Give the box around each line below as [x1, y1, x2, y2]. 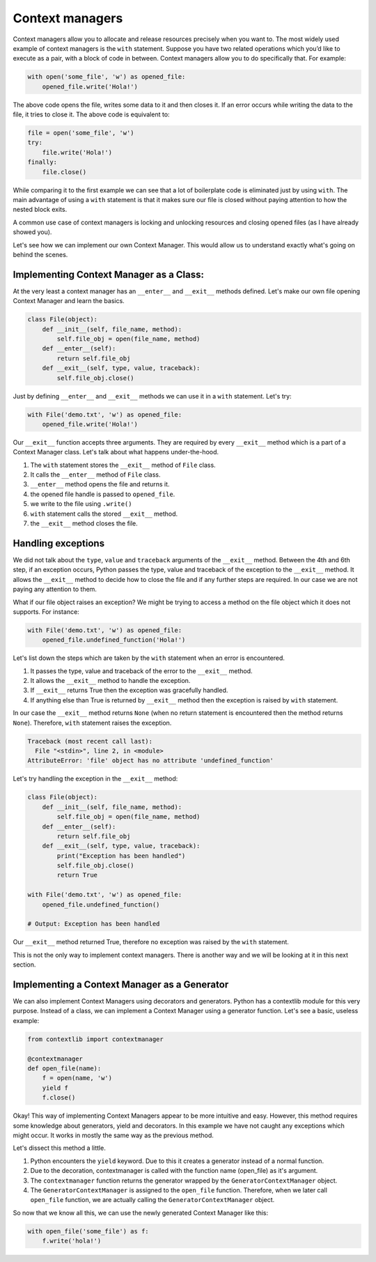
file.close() [42, 168, 87, 176]
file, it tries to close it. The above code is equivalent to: [13, 110, 170, 118]
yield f [42, 1084, 69, 1092]
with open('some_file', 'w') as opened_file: [27, 73, 186, 81]
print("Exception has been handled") [56, 852, 186, 860]
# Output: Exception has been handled [27, 920, 160, 928]
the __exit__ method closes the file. [30, 519, 139, 528]
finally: [27, 158, 58, 167]
